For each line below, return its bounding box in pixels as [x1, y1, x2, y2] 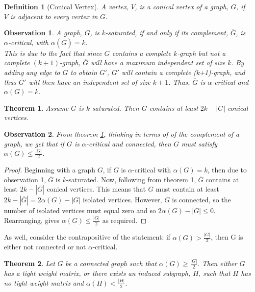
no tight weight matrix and [4, 277, 84, 288]
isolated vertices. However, [82, 195, 162, 205]
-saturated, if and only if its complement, [105, 27, 229, 38]
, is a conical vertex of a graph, [135, 1, 229, 11]
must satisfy [181, 138, 218, 148]
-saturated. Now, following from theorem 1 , [66, 174, 196, 184]
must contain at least [155, 184, 219, 194]
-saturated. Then [89, 102, 139, 113]
